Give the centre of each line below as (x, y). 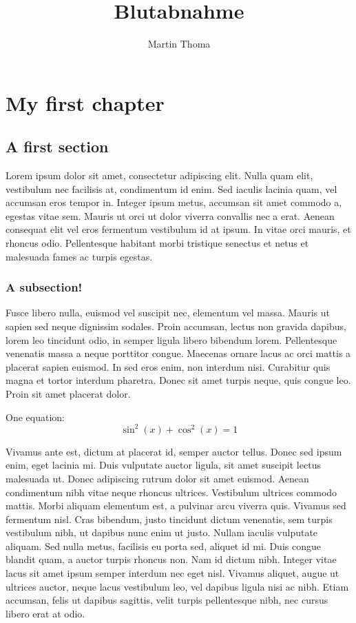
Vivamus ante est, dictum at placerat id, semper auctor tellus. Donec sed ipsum (174, 451)
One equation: (35, 417)
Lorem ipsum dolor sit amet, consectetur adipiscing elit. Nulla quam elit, (159, 175)
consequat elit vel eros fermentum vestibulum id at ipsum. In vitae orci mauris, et (178, 229)
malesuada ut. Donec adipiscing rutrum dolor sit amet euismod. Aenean (157, 478)
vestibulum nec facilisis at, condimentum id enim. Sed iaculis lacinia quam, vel (171, 188)
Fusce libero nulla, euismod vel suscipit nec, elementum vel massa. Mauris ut (168, 313)
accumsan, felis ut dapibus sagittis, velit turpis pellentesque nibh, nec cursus (167, 600)
